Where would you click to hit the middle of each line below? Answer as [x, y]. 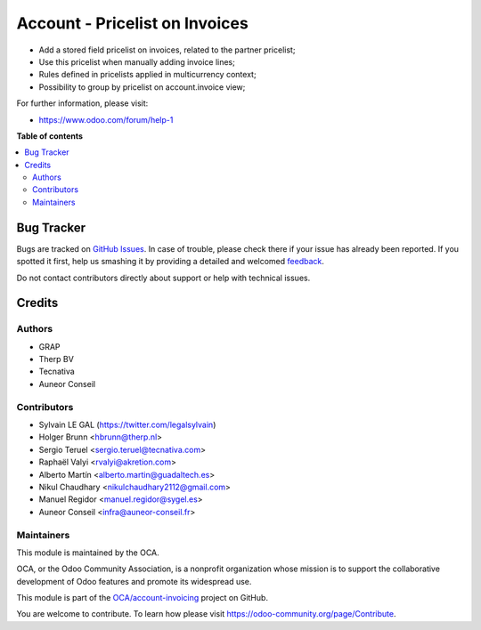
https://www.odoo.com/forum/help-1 [106, 119]
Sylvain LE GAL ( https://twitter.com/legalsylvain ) [127, 424]
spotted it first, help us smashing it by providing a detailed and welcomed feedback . [171, 262]
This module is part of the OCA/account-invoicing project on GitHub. [143, 598]
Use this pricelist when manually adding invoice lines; [137, 61]
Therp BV [57, 359]
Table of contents [50, 136]
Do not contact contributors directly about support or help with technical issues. [163, 278]
